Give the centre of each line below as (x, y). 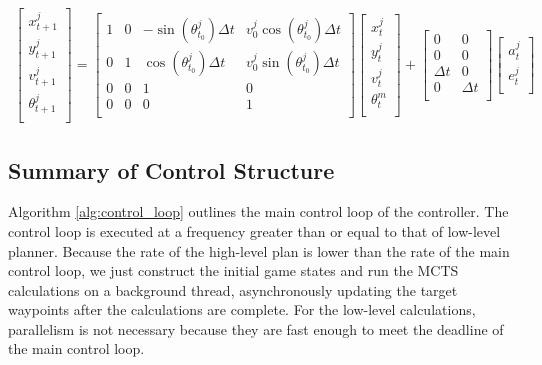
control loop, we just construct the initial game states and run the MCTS (233, 270)
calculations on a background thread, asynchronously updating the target (233, 289)
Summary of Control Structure (171, 169)
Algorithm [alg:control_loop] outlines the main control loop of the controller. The (258, 211)
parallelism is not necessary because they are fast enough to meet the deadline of (256, 328)
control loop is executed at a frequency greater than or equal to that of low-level (254, 230)
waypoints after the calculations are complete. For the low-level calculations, (242, 309)
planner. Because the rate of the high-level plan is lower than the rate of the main (259, 250)
